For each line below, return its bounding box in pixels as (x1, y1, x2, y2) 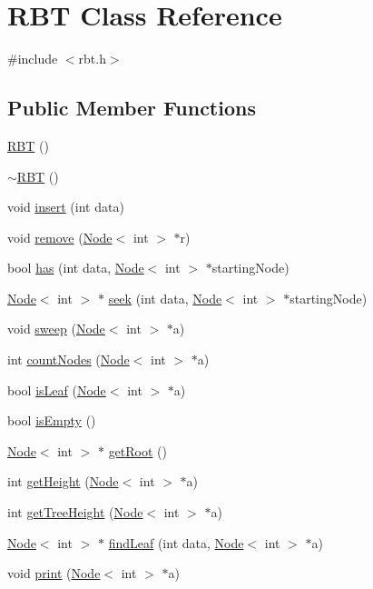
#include (7, 49, 58, 68)
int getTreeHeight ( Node (7, 503, 143, 522)
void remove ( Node (7, 227, 113, 246)
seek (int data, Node (108, 288, 222, 307)
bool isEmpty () (7, 411, 96, 430)
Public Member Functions (7, 94, 256, 122)
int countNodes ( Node (7, 350, 130, 369)
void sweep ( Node (7, 319, 105, 338)
